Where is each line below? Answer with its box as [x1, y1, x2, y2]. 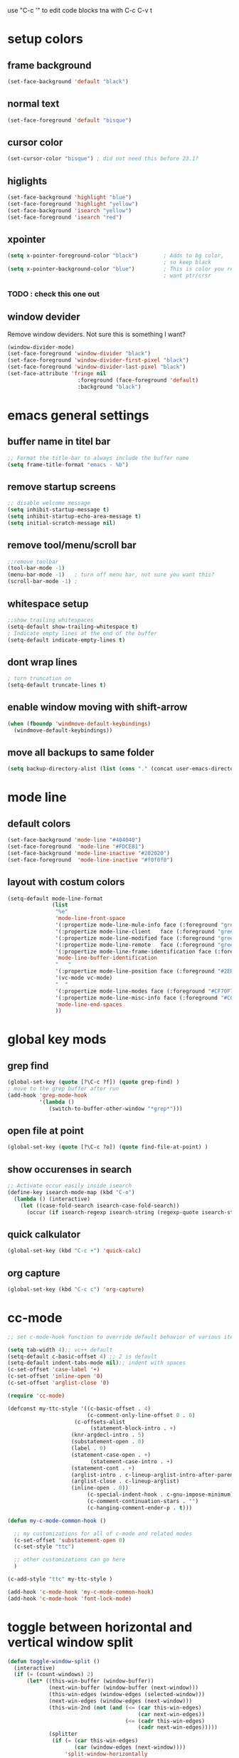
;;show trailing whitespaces [7, 616, 94, 624]
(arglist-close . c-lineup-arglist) [70, 1477, 180, 1485]
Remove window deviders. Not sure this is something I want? [7, 330, 186, 338]
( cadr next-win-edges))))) [137, 1724, 218, 1731]
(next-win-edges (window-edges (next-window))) [48, 1697, 193, 1705]
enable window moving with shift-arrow [7, 701, 188, 713]
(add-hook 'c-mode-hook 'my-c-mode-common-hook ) [7, 1588, 154, 1596]
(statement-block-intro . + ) [90, 1425, 176, 1432]
